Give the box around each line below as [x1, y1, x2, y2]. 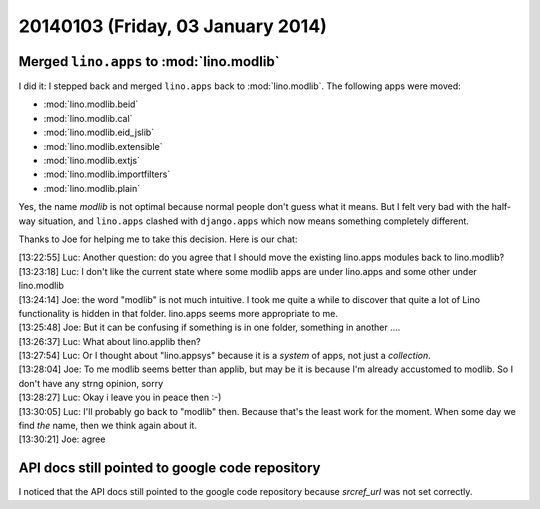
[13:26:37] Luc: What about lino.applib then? [18, 335, 201, 347]
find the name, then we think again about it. [18, 420, 197, 432]
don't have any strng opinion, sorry [18, 377, 164, 389]
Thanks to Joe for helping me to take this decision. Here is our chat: [18, 233, 298, 245]
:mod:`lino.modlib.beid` [43, 98, 139, 110]
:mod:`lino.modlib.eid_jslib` [43, 126, 155, 139]
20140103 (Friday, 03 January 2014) [18, 15, 327, 37]
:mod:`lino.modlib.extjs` [43, 155, 140, 167]
